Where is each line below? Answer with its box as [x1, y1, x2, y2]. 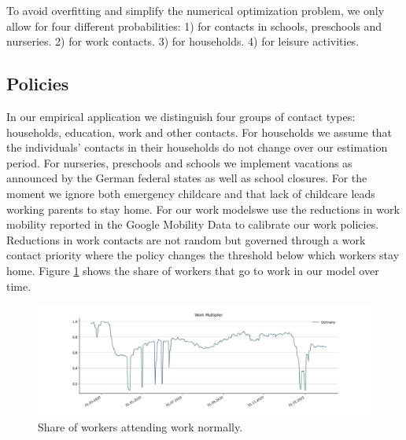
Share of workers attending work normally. [38, 418, 243, 434]
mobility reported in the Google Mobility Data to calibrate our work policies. [6, 216, 379, 233]
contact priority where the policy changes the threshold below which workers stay [6, 247, 400, 263]
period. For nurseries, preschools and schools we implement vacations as [6, 154, 352, 170]
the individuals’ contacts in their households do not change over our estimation [6, 139, 388, 156]
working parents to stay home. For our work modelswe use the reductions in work [6, 200, 400, 217]
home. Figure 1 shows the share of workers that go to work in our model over [6, 262, 379, 278]
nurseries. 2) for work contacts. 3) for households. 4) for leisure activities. [6, 33, 360, 49]
